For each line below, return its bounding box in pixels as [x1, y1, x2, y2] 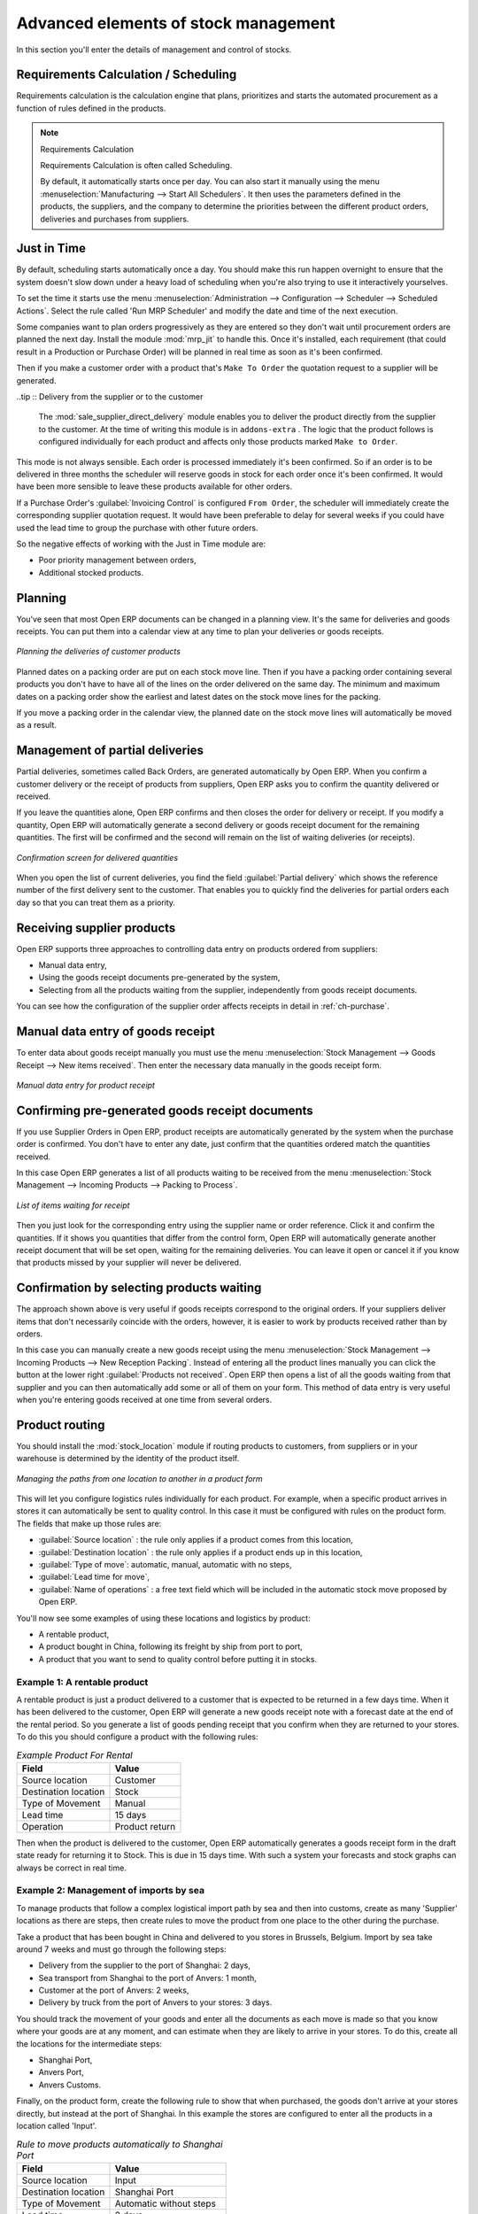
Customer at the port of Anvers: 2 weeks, [38, 1985, 189, 1996]
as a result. [16, 720, 58, 731]
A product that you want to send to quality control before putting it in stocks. [38, 1653, 318, 1664]
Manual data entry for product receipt [16, 1080, 155, 1090]
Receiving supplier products [16, 920, 176, 935]
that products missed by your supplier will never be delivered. [16, 1258, 242, 1268]
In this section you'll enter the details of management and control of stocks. [16, 44, 292, 55]
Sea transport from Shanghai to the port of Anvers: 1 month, [38, 1972, 257, 1983]
